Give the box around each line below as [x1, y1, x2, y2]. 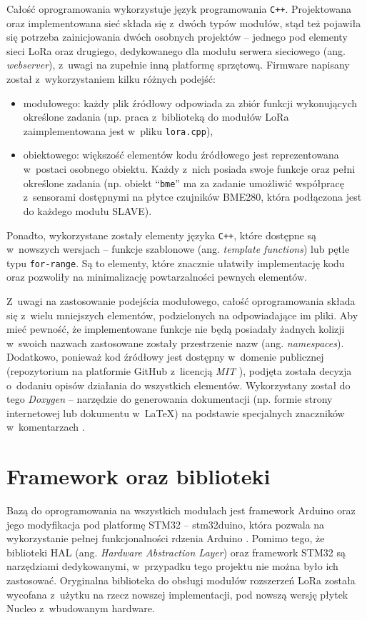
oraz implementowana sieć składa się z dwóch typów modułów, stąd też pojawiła [6, 15, 361, 30]
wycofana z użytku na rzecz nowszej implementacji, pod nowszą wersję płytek [6, 586, 348, 601]
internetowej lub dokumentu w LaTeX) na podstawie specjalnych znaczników [6, 405, 345, 420]
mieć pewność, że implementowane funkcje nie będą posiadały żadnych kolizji [6, 321, 345, 336]
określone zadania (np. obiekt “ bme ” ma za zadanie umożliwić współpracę [23, 175, 344, 190]
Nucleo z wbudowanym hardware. [6, 601, 155, 616]
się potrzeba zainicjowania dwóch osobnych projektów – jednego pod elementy [6, 29, 348, 44]
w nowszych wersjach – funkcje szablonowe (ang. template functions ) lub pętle [6, 241, 350, 256]
